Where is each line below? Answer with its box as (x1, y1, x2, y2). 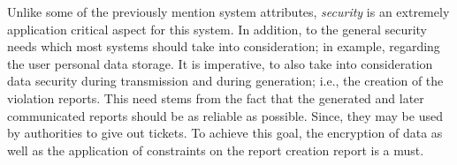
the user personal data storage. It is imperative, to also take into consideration (7, 54, 433, 72)
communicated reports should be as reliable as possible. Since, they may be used (7, 106, 443, 124)
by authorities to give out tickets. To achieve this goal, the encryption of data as (7, 124, 443, 142)
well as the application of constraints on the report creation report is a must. (7, 140, 424, 159)
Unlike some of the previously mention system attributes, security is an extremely (7, 3, 450, 20)
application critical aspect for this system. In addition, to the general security (7, 19, 427, 38)
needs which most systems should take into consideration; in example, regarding (7, 37, 440, 56)
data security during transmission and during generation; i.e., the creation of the (7, 71, 444, 90)
